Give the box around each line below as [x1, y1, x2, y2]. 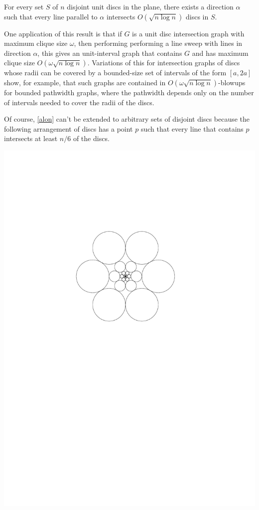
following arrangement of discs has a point [4, 123, 133, 134]
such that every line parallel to [4, 11, 98, 21]
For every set [4, 1, 44, 11]
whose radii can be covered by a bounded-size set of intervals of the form [4, 67, 227, 78]
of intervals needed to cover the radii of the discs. [4, 97, 154, 107]
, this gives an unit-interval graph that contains [37, 47, 182, 58]
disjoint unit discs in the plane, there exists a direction [67, 1, 234, 11]
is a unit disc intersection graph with [132, 28, 245, 38]
